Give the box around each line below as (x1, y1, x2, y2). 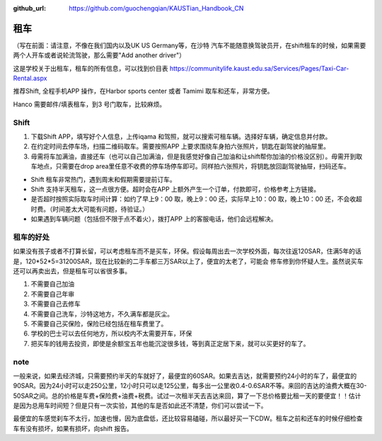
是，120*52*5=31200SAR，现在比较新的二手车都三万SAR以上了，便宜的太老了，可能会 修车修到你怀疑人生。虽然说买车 (13, 257, 364, 265)
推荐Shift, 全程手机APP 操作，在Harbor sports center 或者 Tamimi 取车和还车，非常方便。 (13, 87, 274, 96)
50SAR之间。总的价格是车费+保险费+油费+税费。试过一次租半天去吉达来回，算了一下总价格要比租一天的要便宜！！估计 (13, 391, 361, 400)
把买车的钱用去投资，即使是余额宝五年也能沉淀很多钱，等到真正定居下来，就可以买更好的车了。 (30, 339, 310, 348)
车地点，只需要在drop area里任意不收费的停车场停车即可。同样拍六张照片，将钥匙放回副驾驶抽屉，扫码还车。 (30, 162, 350, 171)
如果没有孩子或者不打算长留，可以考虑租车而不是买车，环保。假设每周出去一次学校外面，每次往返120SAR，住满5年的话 (13, 247, 362, 256)
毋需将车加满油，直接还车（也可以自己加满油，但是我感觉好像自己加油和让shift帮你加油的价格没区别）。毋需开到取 (30, 152, 363, 161)
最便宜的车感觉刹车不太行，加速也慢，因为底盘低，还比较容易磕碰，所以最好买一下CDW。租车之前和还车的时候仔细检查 (13, 414, 364, 423)
